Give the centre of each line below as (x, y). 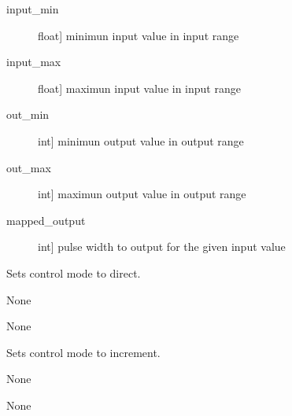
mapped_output (46, 220)
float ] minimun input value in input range (139, 35)
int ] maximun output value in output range (142, 194)
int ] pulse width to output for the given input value (162, 247)
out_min (28, 114)
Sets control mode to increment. (83, 352)
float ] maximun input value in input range (139, 88)
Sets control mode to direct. (74, 272)
